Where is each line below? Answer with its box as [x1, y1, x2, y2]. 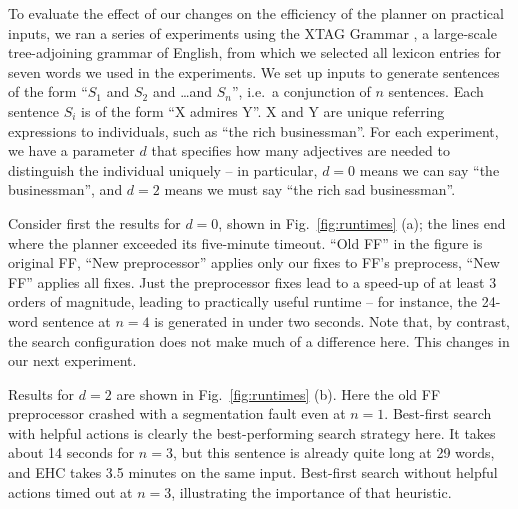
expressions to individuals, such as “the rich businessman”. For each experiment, [8, 120, 499, 141]
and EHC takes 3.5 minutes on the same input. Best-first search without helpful [8, 462, 498, 483]
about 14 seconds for [8, 442, 135, 463]
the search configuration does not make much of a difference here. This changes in [8, 330, 510, 351]
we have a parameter [8, 140, 135, 161]
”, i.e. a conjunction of [232, 81, 371, 102]
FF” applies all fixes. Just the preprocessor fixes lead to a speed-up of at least [8, 271, 485, 292]
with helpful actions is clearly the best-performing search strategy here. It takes [8, 422, 496, 443]
